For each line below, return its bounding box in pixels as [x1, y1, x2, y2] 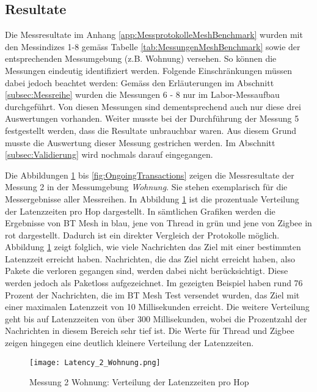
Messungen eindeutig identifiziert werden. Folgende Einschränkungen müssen [5, 64, 292, 76]
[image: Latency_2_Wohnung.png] [29, 358, 161, 367]
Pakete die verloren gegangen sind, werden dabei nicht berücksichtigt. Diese [5, 264, 288, 277]
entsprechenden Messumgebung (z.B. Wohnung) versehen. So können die [5, 52, 277, 65]
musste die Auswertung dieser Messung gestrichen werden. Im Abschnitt [5, 136, 275, 149]
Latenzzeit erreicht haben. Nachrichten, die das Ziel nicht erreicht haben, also [5, 252, 295, 265]
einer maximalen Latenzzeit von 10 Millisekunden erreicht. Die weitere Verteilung [5, 300, 310, 313]
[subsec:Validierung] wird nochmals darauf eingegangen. [5, 148, 213, 161]
